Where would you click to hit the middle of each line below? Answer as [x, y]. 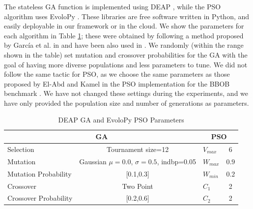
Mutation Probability [40, 173]
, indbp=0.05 [176, 161]
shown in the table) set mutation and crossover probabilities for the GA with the [126, 54]
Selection [21, 149]
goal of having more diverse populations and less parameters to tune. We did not [126, 64]
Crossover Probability [40, 198]
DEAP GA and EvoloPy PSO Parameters [121, 119]
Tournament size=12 [138, 149]
